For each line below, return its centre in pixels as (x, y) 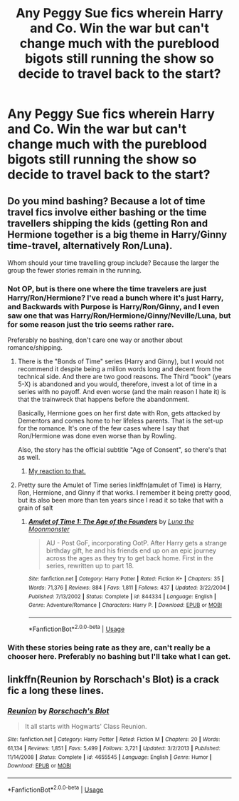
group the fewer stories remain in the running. (75, 270)
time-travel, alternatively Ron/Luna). (90, 245)
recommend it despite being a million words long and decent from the (119, 369)
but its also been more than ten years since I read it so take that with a (121, 500)
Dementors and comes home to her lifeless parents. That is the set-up (120, 421)
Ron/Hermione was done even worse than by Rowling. (97, 436)
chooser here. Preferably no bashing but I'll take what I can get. (119, 656)
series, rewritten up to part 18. (90, 566)
